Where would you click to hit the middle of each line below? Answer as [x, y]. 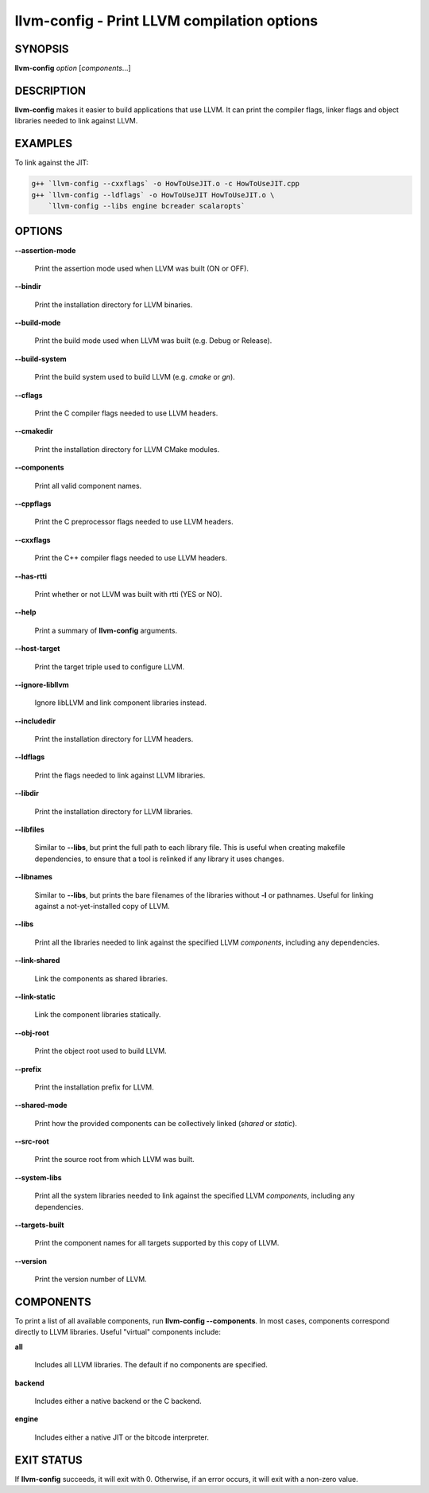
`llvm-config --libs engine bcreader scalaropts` [147, 206]
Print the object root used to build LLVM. [100, 1051]
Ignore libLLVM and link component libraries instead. [120, 703]
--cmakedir [34, 431]
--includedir [35, 721]
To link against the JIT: [52, 162]
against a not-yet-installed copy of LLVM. [102, 906]
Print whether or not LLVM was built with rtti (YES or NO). [128, 594]
